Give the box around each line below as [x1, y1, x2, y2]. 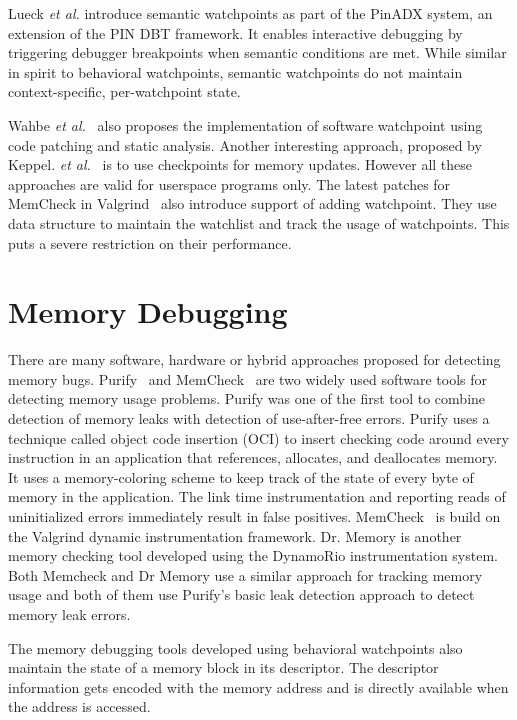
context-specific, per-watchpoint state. [8, 81, 241, 102]
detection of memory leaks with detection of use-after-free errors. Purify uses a [8, 408, 490, 429]
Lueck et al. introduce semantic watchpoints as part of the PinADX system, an [8, 3, 493, 23]
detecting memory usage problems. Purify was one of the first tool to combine [8, 388, 486, 409]
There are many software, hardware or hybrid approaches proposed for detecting [8, 349, 501, 370]
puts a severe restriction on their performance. [8, 232, 292, 253]
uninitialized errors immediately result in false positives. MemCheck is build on [8, 506, 501, 526]
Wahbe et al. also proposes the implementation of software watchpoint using [8, 114, 483, 135]
